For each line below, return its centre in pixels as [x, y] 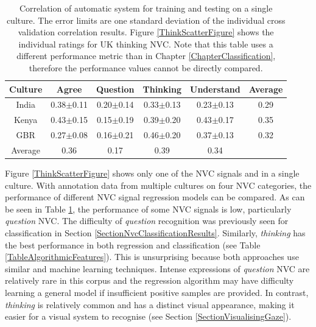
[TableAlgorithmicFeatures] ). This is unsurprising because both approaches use [152, 257]
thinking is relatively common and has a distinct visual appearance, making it [150, 304]
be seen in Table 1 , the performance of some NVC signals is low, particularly [148, 209]
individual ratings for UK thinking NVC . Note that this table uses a [146, 44]
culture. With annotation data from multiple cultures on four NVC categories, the [158, 185]
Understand [215, 89]
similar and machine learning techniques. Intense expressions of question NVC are [157, 268]
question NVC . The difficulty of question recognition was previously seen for [147, 221]
